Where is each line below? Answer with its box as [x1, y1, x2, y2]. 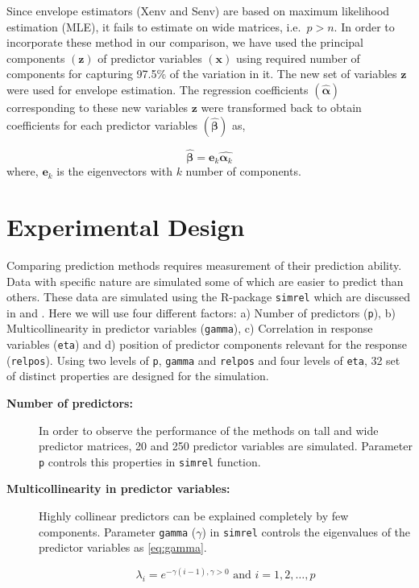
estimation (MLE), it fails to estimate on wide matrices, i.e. [6, 18, 301, 35]
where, [6, 163, 39, 180]
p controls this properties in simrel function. [39, 453, 261, 470]
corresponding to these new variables [6, 98, 189, 115]
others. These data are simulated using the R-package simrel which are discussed [6, 288, 411, 305]
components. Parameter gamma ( [39, 523, 197, 540]
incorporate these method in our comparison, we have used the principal [6, 34, 363, 51]
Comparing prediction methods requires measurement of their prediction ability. [6, 256, 402, 273]
